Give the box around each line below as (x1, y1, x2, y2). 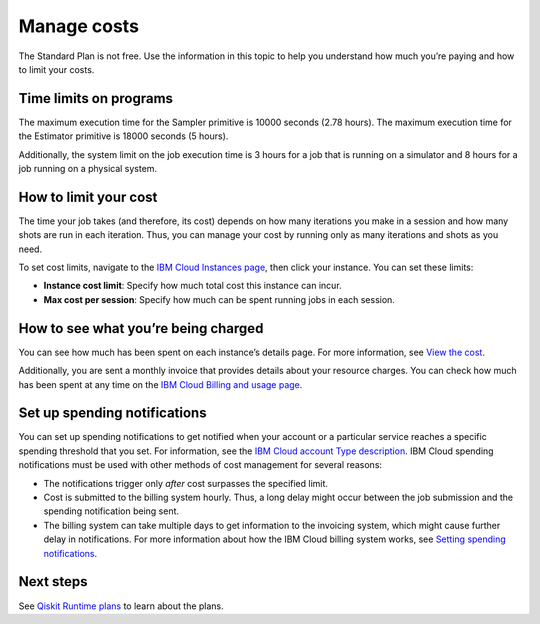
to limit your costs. (18, 63, 95, 75)
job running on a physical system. (18, 163, 158, 175)
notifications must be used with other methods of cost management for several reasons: (18, 459, 383, 471)
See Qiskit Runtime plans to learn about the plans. (18, 600, 224, 612)
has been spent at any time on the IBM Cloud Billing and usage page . (18, 378, 303, 390)
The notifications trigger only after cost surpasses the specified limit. (43, 477, 329, 489)
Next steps (18, 573, 88, 590)
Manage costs (18, 15, 140, 37)
